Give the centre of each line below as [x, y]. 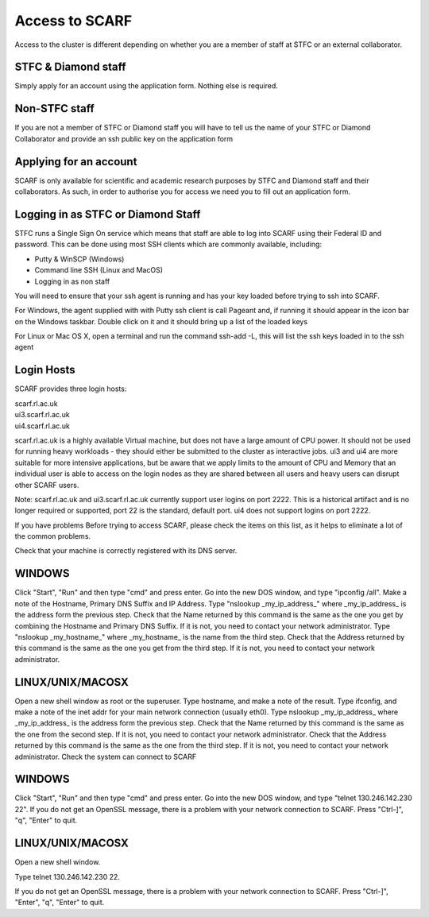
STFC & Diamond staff [70, 67]
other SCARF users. [47, 485]
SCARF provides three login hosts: [71, 389]
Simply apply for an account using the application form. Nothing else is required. [146, 86]
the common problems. [53, 536]
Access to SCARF [73, 21]
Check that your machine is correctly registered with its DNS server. [126, 551]
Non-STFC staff [54, 108]
